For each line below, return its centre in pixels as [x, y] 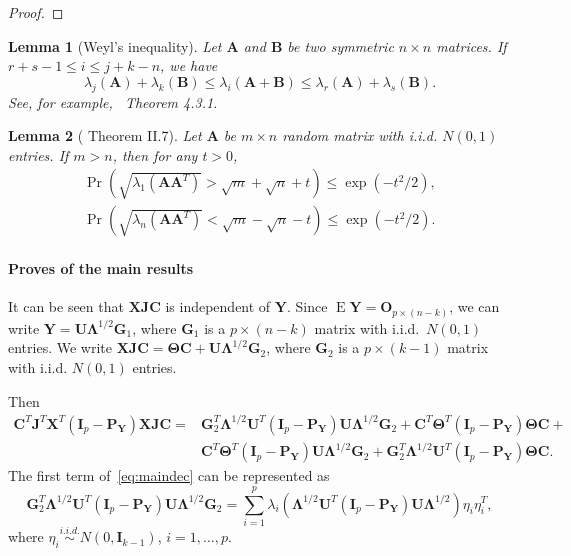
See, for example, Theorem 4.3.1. [113, 101]
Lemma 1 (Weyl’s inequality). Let [115, 45]
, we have [189, 65]
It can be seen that [66, 306]
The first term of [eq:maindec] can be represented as [169, 475]
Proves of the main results [101, 268]
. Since [307, 306]
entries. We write [60, 347]
